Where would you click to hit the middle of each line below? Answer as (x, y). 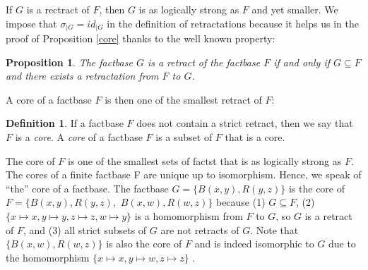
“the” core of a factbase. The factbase (87, 188)
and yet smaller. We (295, 9)
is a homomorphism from (189, 215)
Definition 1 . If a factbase (65, 123)
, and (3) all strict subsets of (85, 229)
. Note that (274, 229)
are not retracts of (200, 229)
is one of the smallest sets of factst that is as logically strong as (204, 160)
